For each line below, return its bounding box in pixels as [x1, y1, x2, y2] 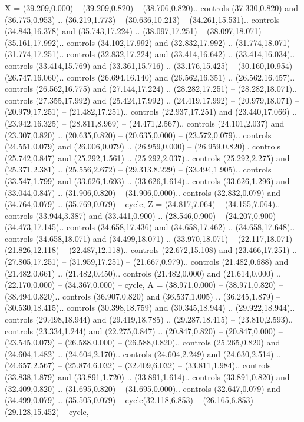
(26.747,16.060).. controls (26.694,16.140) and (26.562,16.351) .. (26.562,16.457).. [5, 71, 295, 83]
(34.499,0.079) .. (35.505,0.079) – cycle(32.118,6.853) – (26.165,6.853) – [5, 394, 260, 406]
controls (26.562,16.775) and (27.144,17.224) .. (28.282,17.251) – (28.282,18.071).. [5, 82, 297, 95]
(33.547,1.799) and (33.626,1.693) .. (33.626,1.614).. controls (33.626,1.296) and [5, 174, 290, 187]
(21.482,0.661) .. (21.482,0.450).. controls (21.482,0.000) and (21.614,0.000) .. [5, 267, 281, 279]
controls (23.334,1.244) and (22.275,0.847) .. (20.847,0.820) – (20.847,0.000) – [5, 324, 283, 337]
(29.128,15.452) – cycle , [5, 405, 89, 417]
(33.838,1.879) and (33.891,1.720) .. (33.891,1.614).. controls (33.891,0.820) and [5, 371, 290, 383]
